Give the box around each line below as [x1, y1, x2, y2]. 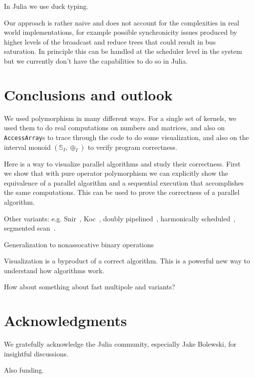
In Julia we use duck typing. [4, 1, 88, 11]
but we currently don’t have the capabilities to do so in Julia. [4, 55, 188, 66]
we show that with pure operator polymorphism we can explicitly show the [4, 168, 228, 178]
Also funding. [4, 365, 44, 375]
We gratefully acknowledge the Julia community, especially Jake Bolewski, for [4, 339, 237, 349]
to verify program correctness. [87, 142, 177, 152]
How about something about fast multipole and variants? [4, 282, 175, 292]
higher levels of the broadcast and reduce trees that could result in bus [4, 36, 216, 47]
